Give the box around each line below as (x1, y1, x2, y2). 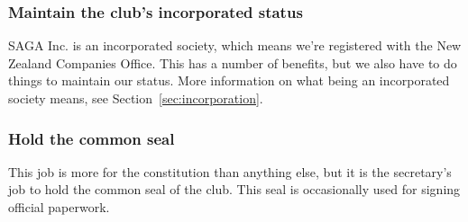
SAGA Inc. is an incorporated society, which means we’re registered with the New (8, 36, 462, 55)
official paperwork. (8, 198, 110, 216)
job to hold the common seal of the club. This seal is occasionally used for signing (8, 180, 461, 199)
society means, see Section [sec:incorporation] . (8, 89, 263, 107)
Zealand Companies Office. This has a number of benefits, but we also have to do (8, 53, 457, 72)
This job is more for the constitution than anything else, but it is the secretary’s (8, 162, 452, 181)
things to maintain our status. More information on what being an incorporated (8, 71, 450, 90)
